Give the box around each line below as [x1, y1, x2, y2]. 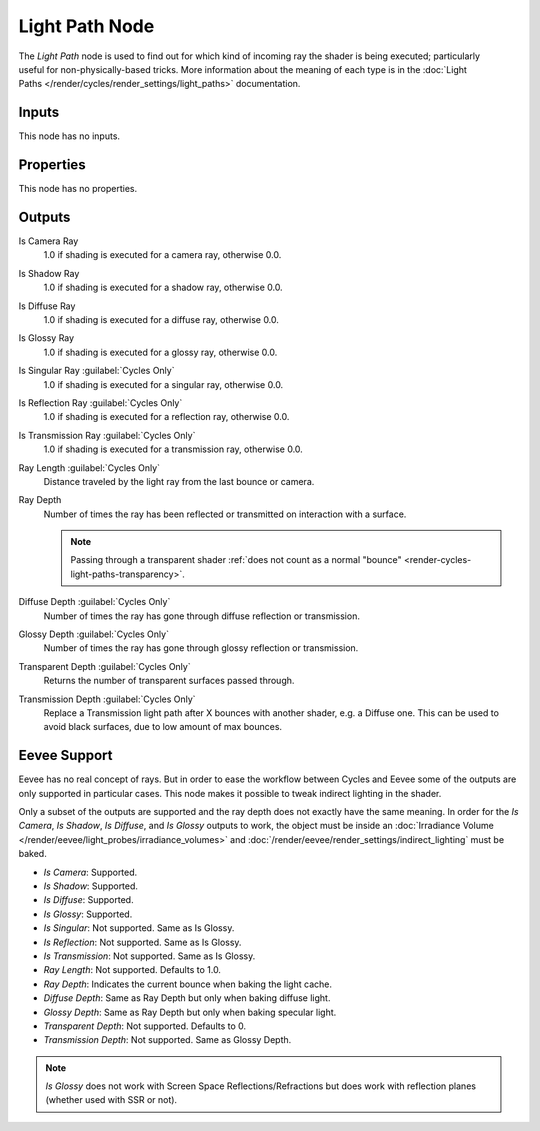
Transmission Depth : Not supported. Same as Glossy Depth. [43, 1034, 292, 1046]
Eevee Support [18, 747, 113, 764]
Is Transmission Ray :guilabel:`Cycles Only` [18, 429, 196, 441]
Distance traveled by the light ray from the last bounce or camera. [43, 475, 315, 487]
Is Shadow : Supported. [43, 880, 139, 892]
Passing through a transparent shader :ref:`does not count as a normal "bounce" [70, 554, 402, 566]
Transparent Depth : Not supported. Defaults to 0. [43, 1020, 247, 1032]
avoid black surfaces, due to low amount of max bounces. [43, 721, 283, 733]
